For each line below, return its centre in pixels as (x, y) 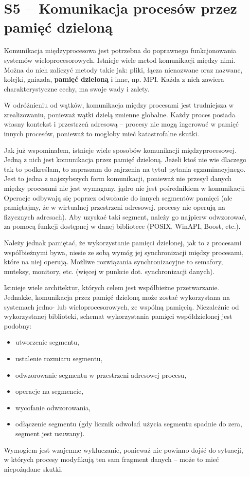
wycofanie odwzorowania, (53, 407)
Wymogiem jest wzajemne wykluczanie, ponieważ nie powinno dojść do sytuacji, (124, 449)
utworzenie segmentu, (47, 342)
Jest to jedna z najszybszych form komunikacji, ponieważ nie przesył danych (118, 178)
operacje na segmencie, (49, 391)
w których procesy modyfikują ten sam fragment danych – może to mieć (112, 459)
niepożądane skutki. (34, 468)
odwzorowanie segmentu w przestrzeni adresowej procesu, (101, 375)
